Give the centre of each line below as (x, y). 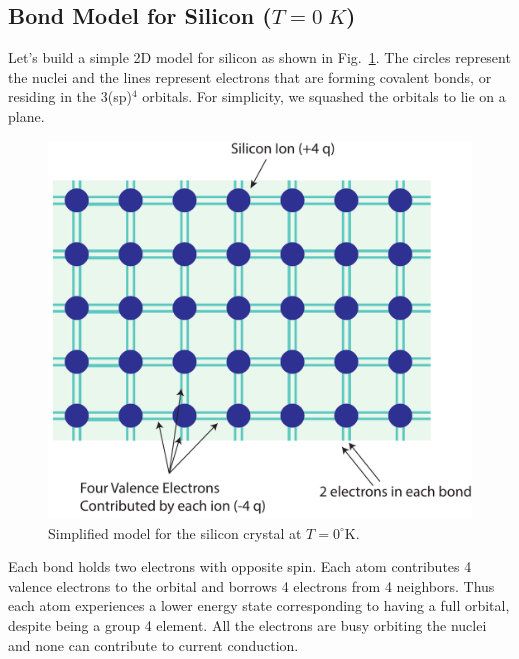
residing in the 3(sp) (70, 96)
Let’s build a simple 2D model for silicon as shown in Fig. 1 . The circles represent (259, 57)
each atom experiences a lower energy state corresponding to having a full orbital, (259, 605)
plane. (26, 115)
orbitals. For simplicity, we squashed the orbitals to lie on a (324, 96)
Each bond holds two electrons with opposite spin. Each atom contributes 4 (240, 566)
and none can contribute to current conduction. (153, 644)
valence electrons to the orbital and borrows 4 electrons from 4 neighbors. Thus (251, 585)
